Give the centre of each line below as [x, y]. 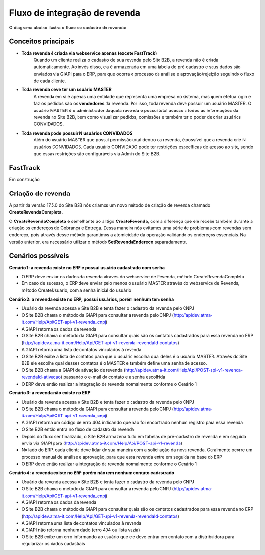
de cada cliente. [50, 81]
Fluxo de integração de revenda [75, 13]
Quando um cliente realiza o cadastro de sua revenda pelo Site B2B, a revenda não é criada [126, 60]
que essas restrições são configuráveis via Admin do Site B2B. [97, 153]
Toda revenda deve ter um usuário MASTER [67, 90]
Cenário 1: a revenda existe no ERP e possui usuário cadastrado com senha [87, 267]
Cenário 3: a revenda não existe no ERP [50, 393]
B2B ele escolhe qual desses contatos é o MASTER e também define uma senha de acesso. [114, 363]
